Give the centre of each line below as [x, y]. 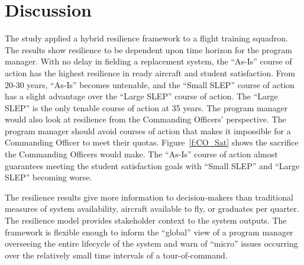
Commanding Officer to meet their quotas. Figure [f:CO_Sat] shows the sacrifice [152, 142]
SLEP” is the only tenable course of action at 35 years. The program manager [146, 107]
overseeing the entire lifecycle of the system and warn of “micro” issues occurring [151, 243]
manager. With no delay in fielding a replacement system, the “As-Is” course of [148, 61]
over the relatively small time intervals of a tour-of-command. [116, 255]
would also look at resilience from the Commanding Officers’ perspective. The [145, 119]
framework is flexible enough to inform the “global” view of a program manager [149, 232]
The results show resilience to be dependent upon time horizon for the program [148, 49]
